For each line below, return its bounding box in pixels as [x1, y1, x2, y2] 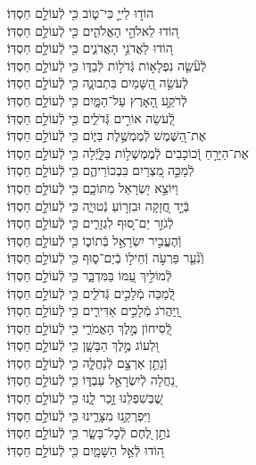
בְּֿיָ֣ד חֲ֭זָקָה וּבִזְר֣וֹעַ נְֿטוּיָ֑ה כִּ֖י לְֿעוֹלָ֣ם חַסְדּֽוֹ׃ [7, 195, 190, 214]
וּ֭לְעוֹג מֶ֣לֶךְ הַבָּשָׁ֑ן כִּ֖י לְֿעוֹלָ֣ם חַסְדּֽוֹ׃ [7, 336, 159, 354]
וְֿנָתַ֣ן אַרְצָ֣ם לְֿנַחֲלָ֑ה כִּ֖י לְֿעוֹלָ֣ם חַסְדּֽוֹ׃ [7, 353, 168, 371]
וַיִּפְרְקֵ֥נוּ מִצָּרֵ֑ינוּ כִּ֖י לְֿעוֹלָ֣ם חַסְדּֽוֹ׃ [7, 405, 151, 424]
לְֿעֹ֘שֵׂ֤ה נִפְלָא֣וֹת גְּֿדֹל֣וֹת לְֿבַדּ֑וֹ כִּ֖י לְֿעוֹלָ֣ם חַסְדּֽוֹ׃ [7, 55, 207, 74]
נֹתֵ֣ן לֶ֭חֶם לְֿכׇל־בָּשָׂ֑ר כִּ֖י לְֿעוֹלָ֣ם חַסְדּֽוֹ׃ [7, 423, 170, 442]
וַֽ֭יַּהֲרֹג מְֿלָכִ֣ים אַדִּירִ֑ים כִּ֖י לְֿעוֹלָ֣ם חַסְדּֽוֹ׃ [7, 301, 179, 320]
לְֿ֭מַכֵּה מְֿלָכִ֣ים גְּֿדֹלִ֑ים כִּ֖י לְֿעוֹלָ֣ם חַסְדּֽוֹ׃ [7, 283, 175, 302]
